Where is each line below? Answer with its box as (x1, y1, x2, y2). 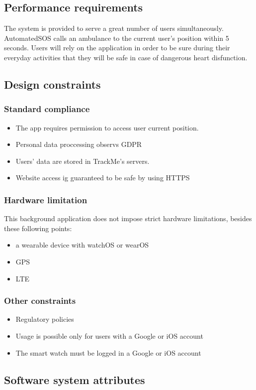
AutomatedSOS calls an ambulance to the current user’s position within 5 (4, 32, 229, 43)
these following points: (4, 223, 72, 233)
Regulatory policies (15, 314, 74, 324)
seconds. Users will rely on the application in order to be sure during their (4, 42, 230, 53)
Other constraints (4, 294, 76, 307)
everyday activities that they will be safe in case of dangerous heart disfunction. (4, 52, 248, 62)
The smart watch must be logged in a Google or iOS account (15, 347, 201, 358)
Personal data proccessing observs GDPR (15, 139, 142, 149)
